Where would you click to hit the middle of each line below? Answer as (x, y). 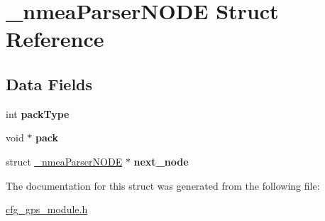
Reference (55, 39)
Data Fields (49, 83)
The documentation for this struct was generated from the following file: (163, 185)
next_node (161, 161)
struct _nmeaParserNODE (64, 161)
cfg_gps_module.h (47, 209)
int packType (38, 113)
